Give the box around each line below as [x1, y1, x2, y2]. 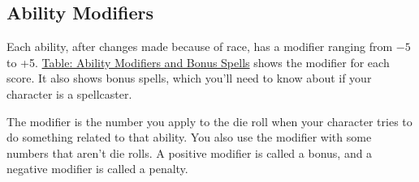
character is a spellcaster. [6, 85, 132, 102]
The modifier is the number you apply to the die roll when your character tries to [6, 112, 413, 129]
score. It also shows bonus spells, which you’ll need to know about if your [6, 70, 372, 87]
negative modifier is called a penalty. [6, 160, 188, 177]
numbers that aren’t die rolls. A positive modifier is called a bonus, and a [6, 144, 373, 161]
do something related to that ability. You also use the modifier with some [6, 129, 372, 146]
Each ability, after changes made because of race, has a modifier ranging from [6, 38, 393, 55]
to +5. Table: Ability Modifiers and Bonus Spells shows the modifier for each [6, 53, 390, 70]
